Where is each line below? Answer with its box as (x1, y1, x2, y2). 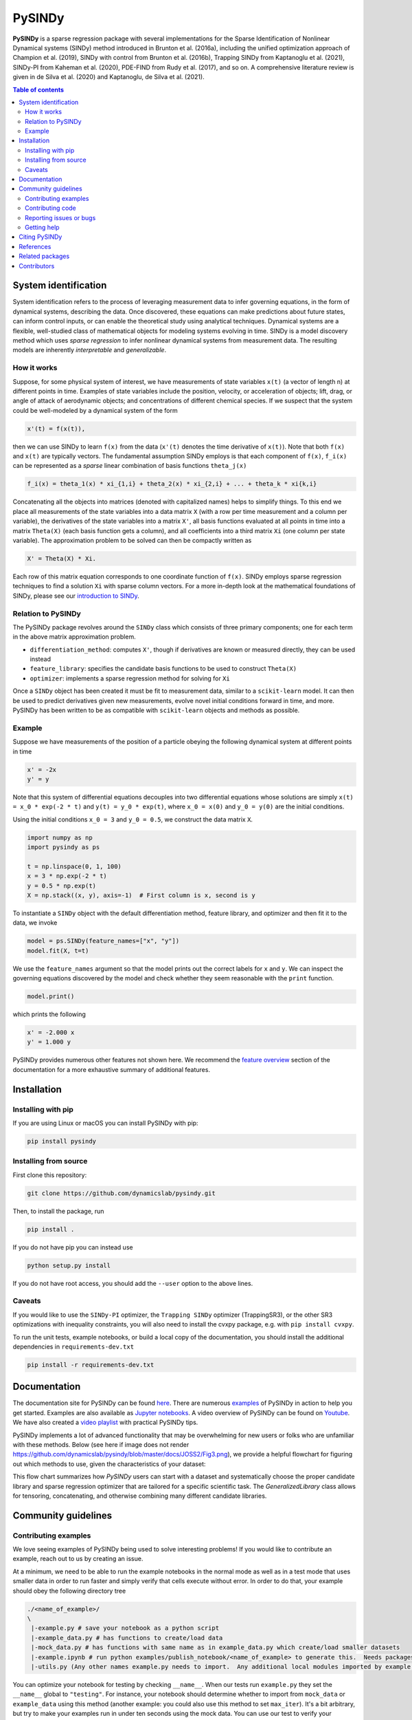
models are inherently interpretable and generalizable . (12, 346, 167, 354)
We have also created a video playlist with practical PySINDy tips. (12, 1418, 198, 1427)
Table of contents (12, 85, 65, 94)
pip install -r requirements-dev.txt (27, 1361, 154, 1368)
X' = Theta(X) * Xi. (27, 555, 96, 562)
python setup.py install (27, 1261, 111, 1269)
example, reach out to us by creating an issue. (12, 1555, 144, 1563)
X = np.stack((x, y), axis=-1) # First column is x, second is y (27, 892, 255, 899)
